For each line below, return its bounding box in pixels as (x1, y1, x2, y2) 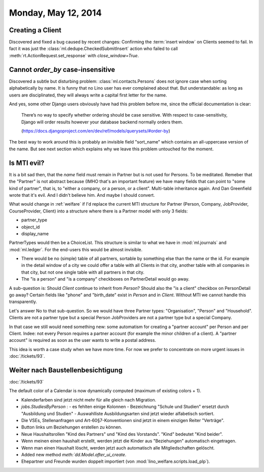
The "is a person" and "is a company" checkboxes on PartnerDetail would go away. (21, 276, 190, 282)
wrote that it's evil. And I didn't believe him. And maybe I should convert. (9, 192, 155, 198)
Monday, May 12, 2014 (9, 7, 102, 18)
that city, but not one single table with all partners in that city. (21, 269, 144, 275)
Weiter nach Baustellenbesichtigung (9, 366, 123, 374)
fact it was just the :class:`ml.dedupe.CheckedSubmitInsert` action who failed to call (9, 46, 178, 51)
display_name (21, 231, 49, 236)
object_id (21, 224, 40, 230)
